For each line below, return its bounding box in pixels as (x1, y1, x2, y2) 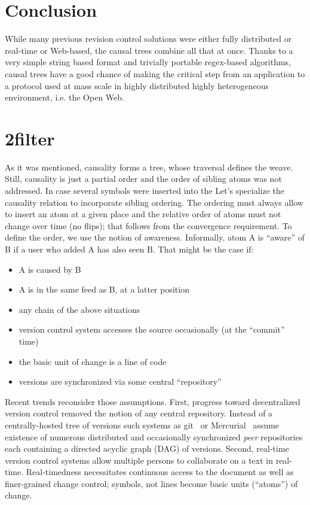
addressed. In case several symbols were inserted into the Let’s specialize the (5, 184, 285, 196)
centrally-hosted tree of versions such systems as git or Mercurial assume (5, 418, 280, 431)
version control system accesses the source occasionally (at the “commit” (19, 323, 285, 336)
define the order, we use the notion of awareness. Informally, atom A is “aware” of (5, 231, 305, 244)
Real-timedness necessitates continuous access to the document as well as (26, 466, 294, 478)
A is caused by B (19, 263, 81, 275)
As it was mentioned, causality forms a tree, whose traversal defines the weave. (5, 160, 293, 173)
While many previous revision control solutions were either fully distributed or (5, 32, 292, 45)
